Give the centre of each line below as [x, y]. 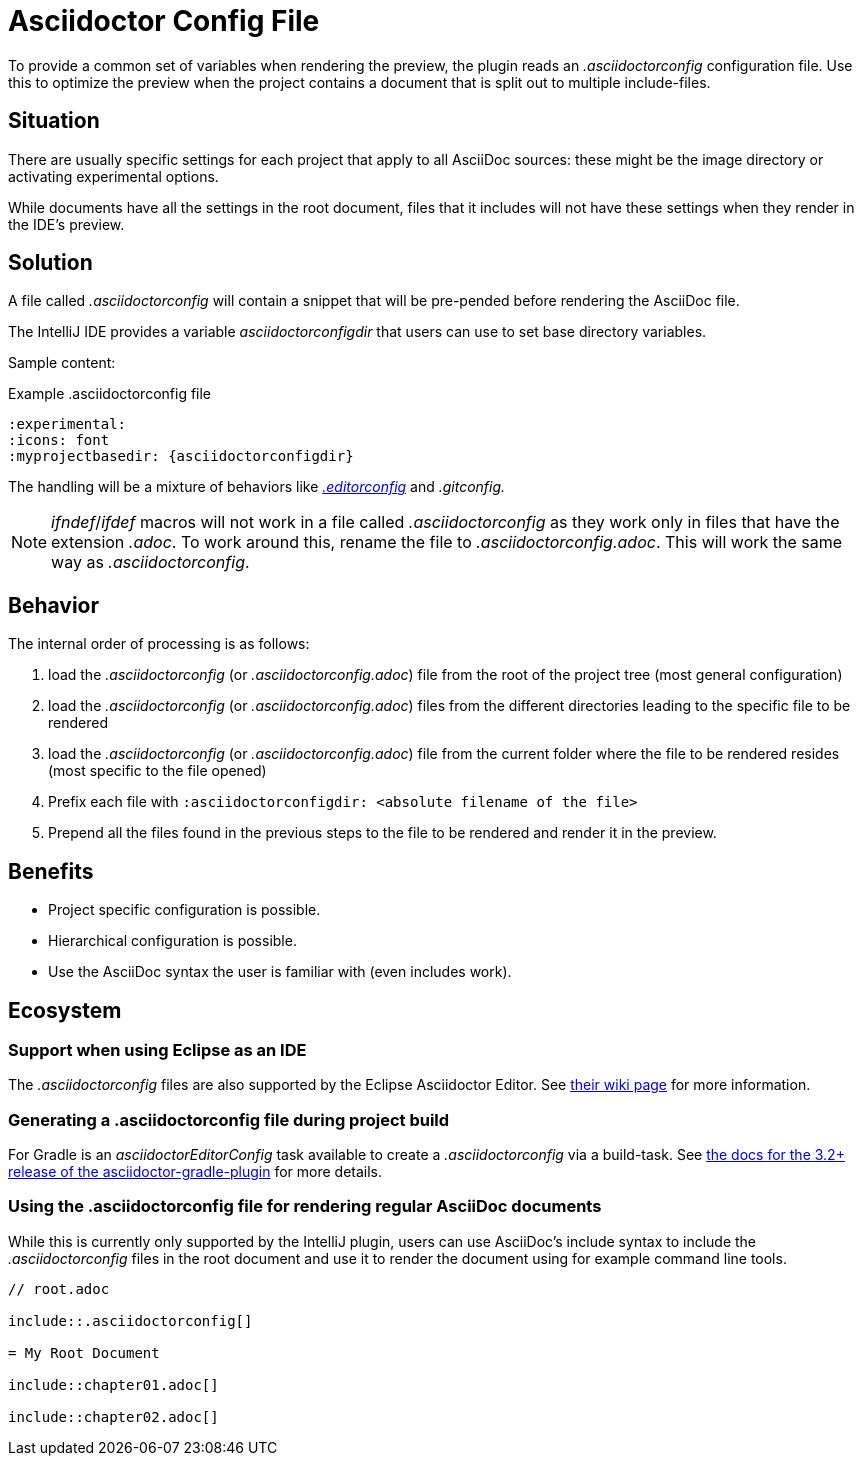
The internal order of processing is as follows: [159, 644]
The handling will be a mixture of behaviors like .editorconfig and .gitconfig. [257, 487]
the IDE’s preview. [66, 224]
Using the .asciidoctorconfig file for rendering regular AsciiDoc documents [305, 1206]
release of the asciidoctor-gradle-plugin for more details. [195, 1172]
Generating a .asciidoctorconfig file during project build [229, 1119]
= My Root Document [84, 1352]
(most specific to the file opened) [157, 771]
